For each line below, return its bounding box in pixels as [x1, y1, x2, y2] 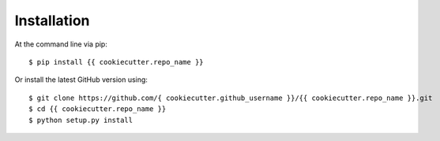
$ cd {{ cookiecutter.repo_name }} [28, 105, 167, 113]
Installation [14, 12, 90, 29]
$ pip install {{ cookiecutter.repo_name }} [28, 58, 205, 66]
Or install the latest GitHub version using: [14, 75, 148, 84]
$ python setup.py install [28, 115, 134, 124]
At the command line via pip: [14, 39, 108, 49]
